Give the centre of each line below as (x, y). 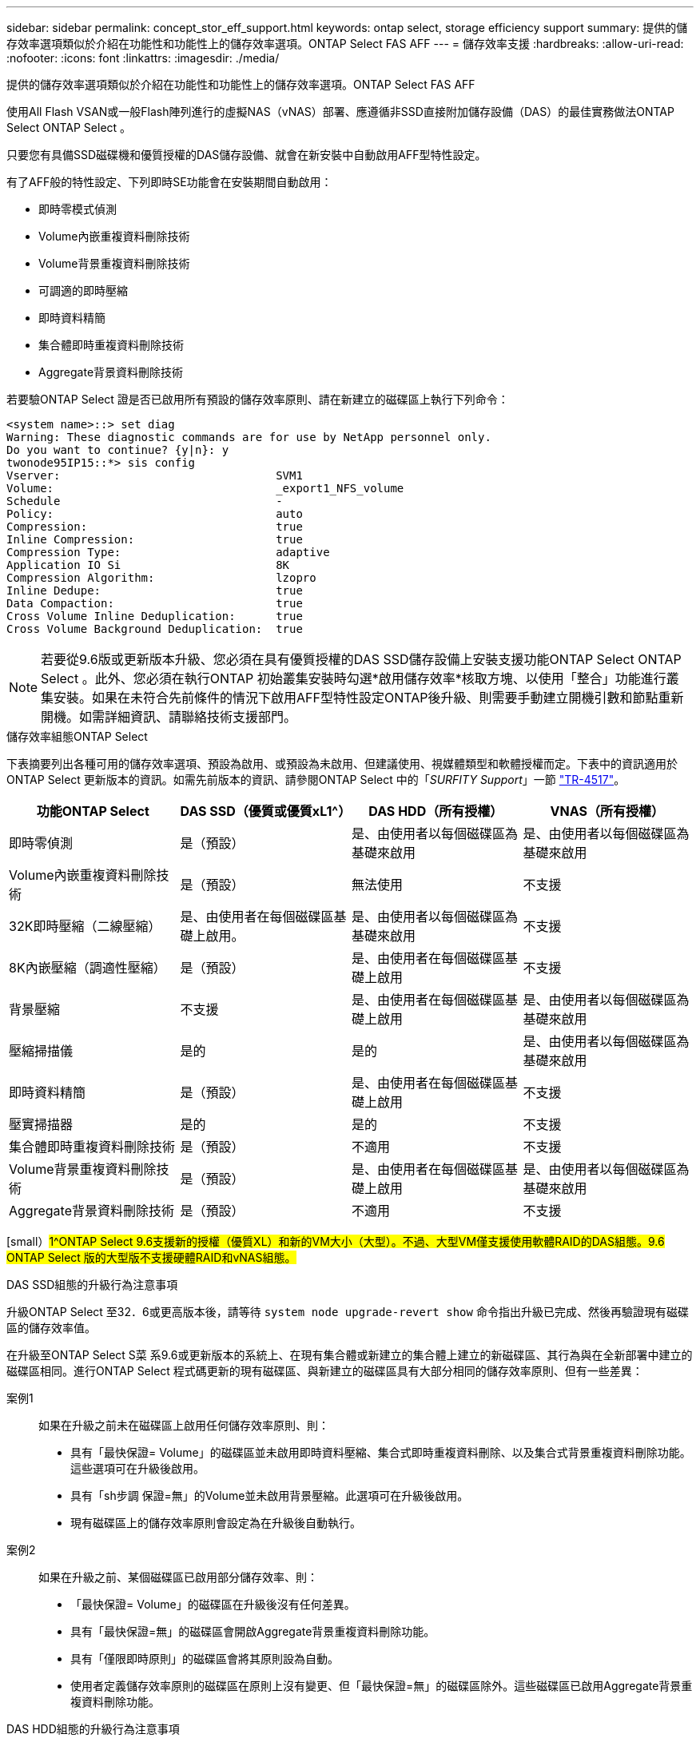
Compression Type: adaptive (168, 552)
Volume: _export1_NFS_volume (205, 488)
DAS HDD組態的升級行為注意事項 (93, 1729)
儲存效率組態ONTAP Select (77, 736)
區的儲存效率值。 (51, 1328)
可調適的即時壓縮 (83, 290)
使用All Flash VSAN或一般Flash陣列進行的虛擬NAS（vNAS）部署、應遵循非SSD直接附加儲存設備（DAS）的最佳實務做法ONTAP (340, 111)
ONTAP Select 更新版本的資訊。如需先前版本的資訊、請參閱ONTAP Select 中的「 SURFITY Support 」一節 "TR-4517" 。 (316, 780)
